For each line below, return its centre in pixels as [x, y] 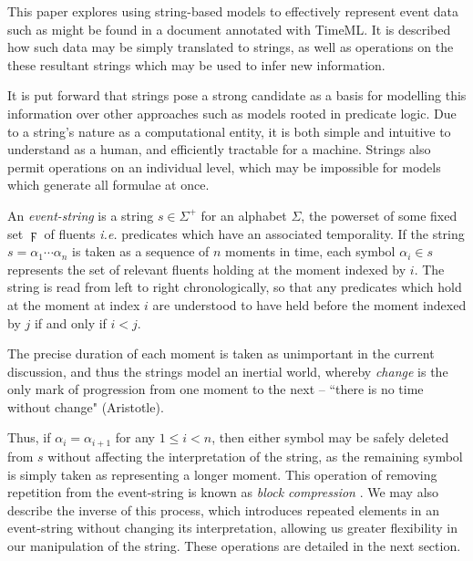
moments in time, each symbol [310, 251]
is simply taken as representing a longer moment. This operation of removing [222, 474]
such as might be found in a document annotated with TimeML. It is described [229, 29]
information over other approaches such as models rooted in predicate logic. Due [232, 113]
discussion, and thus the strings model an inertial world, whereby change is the [228, 371]
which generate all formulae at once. [108, 185]
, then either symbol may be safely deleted [330, 437]
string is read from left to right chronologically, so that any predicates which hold [235, 287]
